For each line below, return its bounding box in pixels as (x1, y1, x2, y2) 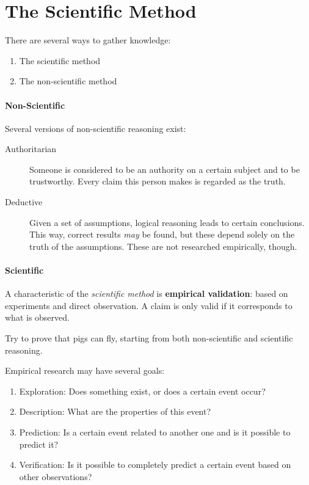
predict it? (19, 437, 59, 450)
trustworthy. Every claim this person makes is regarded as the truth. (29, 175, 286, 188)
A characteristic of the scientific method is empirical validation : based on (5, 287, 288, 300)
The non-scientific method (19, 75, 117, 87)
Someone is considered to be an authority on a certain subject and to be (29, 162, 300, 175)
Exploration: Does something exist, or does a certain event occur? (19, 384, 266, 397)
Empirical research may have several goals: (5, 364, 165, 377)
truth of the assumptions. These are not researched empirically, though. (29, 239, 297, 252)
